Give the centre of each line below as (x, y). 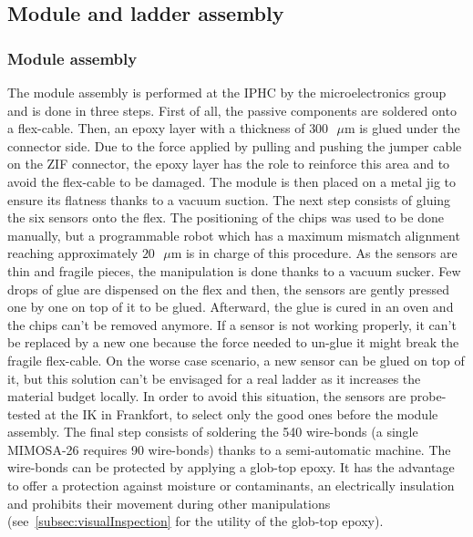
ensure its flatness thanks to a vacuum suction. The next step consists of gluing (229, 199)
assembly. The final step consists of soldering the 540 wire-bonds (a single (213, 432)
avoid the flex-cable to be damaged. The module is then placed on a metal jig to (231, 181)
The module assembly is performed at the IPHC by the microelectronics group (227, 92)
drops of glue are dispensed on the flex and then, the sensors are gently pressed (228, 289)
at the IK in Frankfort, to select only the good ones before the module (242, 413)
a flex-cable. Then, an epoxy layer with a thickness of (156, 128)
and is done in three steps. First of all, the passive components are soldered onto (232, 110)
